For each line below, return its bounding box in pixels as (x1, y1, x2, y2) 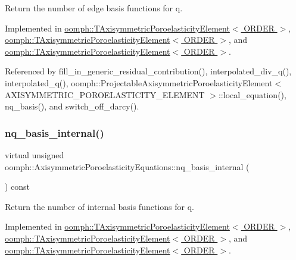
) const (5, 180, 30, 193)
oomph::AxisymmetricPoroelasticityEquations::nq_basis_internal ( (5, 160, 250, 173)
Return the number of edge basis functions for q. (5, 2, 183, 14)
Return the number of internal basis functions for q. (5, 200, 194, 212)
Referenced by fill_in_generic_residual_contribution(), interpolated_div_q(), (5, 65, 292, 77)
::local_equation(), (218, 88, 286, 101)
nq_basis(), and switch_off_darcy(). (5, 100, 139, 112)
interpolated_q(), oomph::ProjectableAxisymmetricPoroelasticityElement (5, 76, 273, 89)
